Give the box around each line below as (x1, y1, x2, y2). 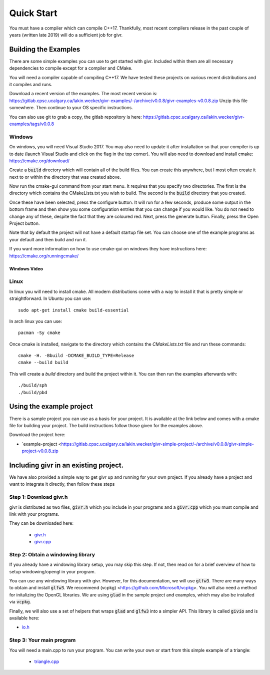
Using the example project (9, 402, 93, 411)
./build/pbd (18, 390, 47, 395)
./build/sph (18, 383, 47, 388)
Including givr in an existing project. (9, 461, 124, 469)
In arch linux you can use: (9, 318, 62, 324)
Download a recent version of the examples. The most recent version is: (9, 91, 157, 97)
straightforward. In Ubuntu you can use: (9, 295, 91, 301)
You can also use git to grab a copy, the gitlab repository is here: (9, 114, 142, 120)
